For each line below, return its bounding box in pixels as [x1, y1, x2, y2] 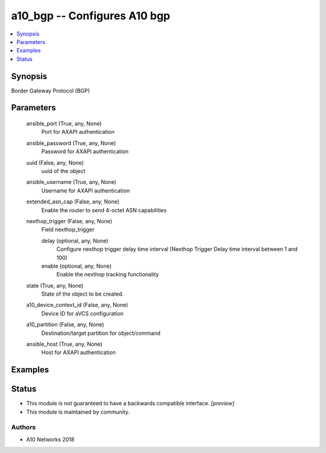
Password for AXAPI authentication [41, 148, 129, 155]
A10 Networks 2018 [26, 436, 75, 443]
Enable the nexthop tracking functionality [56, 271, 159, 278]
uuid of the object [41, 167, 86, 174]
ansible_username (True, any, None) [26, 179, 117, 186]
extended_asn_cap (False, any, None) [26, 198, 120, 205]
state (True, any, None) [26, 282, 84, 289]
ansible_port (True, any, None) [26, 120, 102, 127]
